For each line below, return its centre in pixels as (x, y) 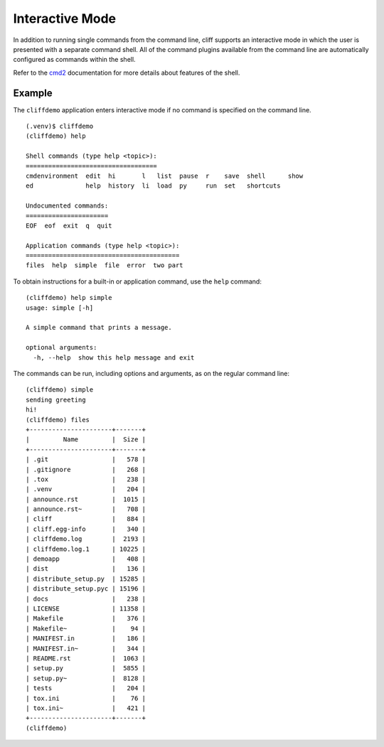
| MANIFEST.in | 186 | (86, 639)
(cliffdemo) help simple (69, 298)
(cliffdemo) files (58, 420)
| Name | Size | (86, 440)
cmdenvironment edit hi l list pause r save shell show (165, 176)
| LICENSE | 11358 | (86, 608)
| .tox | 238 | (86, 479)
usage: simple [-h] (60, 308)
